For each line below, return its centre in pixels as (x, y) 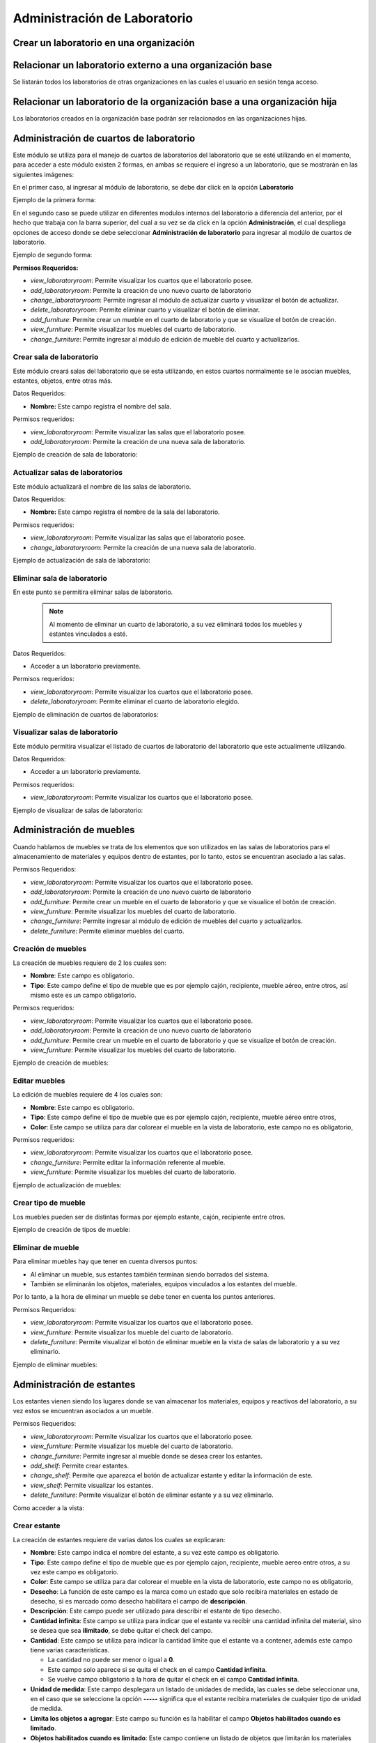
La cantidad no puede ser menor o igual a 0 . (111, 1660)
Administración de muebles (74, 830)
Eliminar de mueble (46, 1247)
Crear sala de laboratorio (56, 357)
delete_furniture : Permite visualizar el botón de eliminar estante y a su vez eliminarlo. (152, 1495)
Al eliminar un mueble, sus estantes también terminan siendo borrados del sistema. (150, 1274)
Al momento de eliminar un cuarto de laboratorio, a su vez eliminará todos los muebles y (176, 624)
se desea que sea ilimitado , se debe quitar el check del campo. (122, 1631)
